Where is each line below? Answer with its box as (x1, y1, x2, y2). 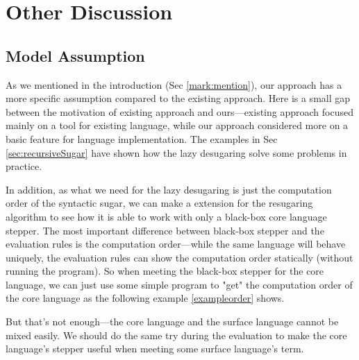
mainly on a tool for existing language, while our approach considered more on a (6, 118, 349, 132)
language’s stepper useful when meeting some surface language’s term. (6, 341, 304, 356)
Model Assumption (6, 44, 145, 66)
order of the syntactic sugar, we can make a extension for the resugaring (6, 196, 313, 210)
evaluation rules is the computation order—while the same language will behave (6, 237, 346, 251)
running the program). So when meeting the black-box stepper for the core (6, 264, 324, 278)
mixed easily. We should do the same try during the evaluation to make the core (6, 327, 347, 342)
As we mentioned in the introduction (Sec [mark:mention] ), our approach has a (6, 77, 342, 92)
